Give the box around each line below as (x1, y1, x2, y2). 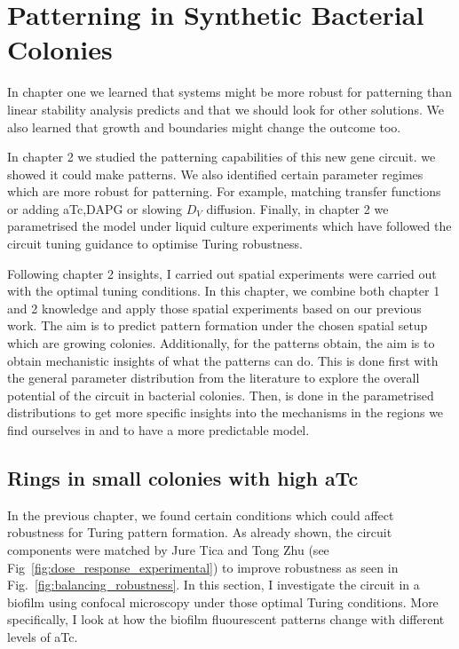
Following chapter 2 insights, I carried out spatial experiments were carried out (7, 264, 437, 282)
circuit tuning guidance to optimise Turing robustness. (7, 234, 303, 253)
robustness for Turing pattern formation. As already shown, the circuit (7, 523, 392, 542)
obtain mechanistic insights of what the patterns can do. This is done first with (7, 351, 439, 369)
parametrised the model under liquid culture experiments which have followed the (7, 217, 452, 235)
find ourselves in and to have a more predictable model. (7, 421, 310, 439)
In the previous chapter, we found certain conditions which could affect (7, 505, 394, 524)
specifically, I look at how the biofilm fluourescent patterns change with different (7, 610, 445, 629)
